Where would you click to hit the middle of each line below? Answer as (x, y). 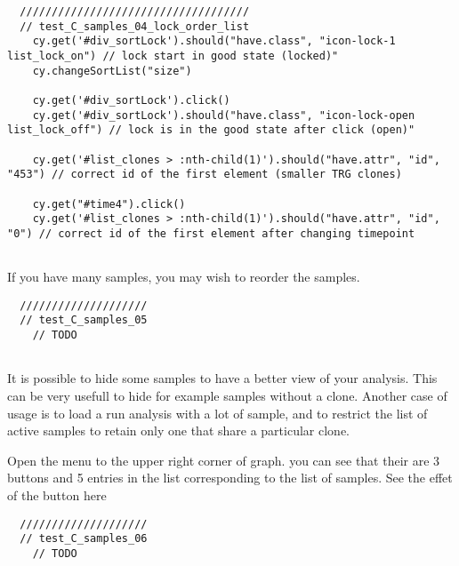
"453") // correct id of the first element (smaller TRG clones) (205, 175)
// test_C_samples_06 (84, 539)
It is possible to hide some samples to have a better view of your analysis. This (222, 378)
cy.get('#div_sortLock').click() (131, 100)
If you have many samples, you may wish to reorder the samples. (184, 277)
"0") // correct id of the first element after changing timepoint (211, 233)
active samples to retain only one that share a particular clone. (178, 430)
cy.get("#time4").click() (109, 204)
